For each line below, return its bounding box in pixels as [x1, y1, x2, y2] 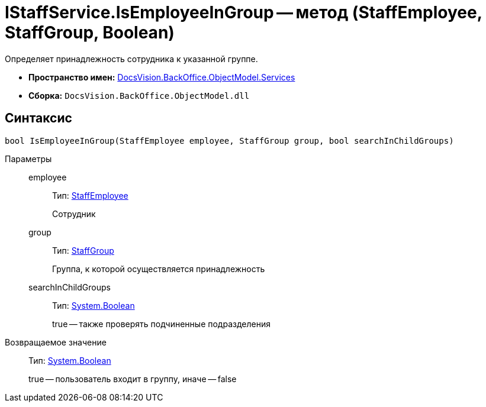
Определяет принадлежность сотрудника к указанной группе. [5, 53, 258, 64]
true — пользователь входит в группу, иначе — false [28, 373, 237, 384]
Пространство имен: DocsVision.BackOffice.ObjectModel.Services [28, 72, 295, 82]
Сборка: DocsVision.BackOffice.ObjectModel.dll [28, 90, 250, 101]
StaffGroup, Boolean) [5, 22, 175, 43]
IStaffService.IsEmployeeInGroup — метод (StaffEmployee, [5, 2, 482, 22]
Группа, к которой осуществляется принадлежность [52, 263, 265, 274]
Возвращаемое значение [5, 337, 107, 347]
